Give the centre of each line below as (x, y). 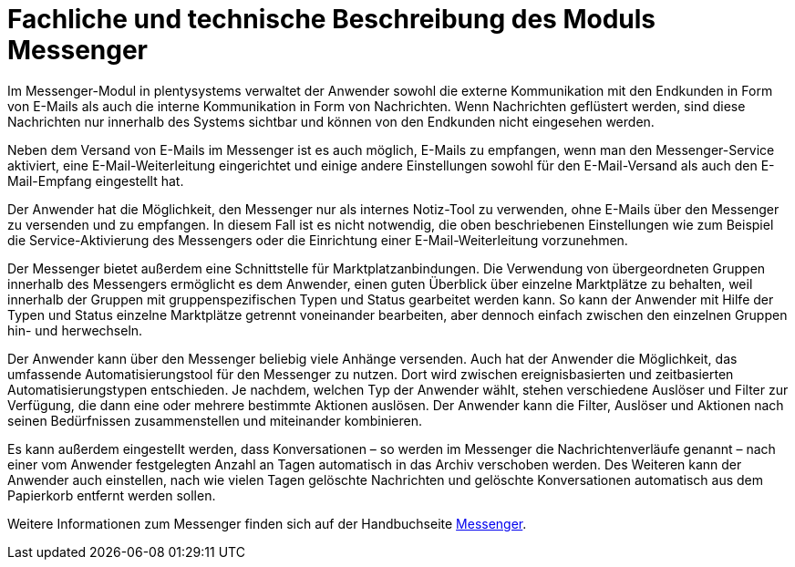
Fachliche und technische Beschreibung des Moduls (332, 19)
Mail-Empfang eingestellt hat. (96, 180)
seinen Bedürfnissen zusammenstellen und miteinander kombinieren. (215, 420)
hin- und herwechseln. (75, 330)
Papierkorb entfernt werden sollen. (112, 495)
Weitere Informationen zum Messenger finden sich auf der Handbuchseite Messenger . (267, 523)
